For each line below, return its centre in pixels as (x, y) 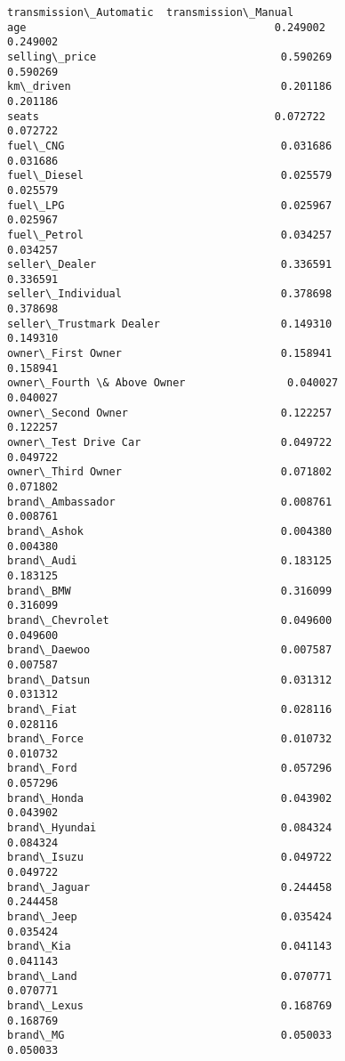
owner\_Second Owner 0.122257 (170, 413)
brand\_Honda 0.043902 (170, 798)
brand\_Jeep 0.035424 (170, 917)
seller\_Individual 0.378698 (170, 294)
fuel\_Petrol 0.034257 (170, 235)
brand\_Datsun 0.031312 (170, 680)
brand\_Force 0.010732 (170, 739)
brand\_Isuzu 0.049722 (170, 858)
